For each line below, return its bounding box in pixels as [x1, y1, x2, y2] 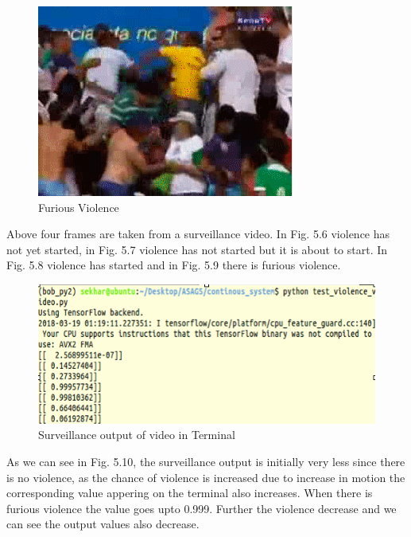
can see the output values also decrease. [6, 515, 200, 532]
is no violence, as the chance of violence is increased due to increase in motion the [6, 468, 405, 485]
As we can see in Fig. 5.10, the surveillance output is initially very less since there [6, 453, 405, 470]
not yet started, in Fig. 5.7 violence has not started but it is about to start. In [6, 241, 388, 257]
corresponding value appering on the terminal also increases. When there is [6, 484, 373, 501]
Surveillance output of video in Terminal [38, 426, 235, 443]
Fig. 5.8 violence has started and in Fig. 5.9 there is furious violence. [6, 257, 341, 273]
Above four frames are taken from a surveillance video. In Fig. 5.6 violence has [6, 225, 390, 242]
